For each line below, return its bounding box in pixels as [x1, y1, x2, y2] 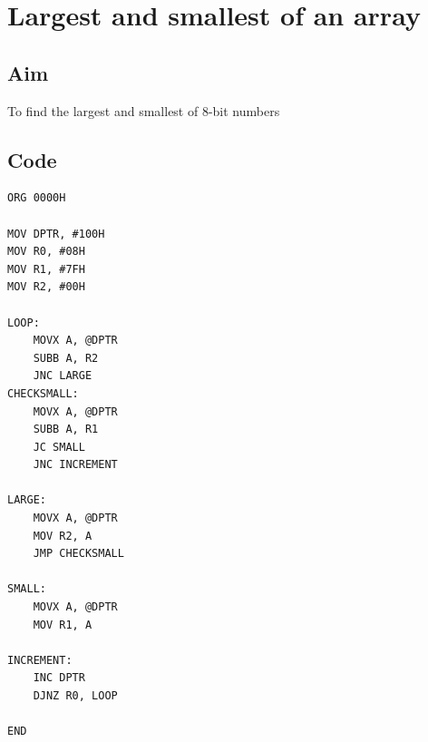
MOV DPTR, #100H [7, 227, 105, 240]
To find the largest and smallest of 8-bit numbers [7, 101, 280, 120]
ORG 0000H [7, 191, 66, 205]
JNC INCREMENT [33, 458, 118, 472]
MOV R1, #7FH [7, 262, 85, 276]
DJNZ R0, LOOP [33, 689, 118, 702]
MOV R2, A [33, 529, 92, 542]
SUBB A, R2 [33, 351, 99, 365]
